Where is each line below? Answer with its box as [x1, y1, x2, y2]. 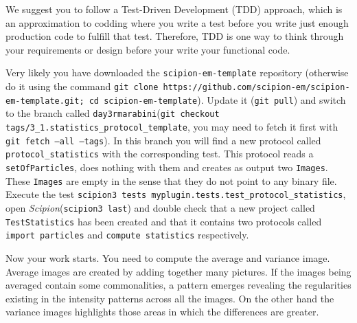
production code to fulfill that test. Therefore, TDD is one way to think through [5, 29, 344, 43]
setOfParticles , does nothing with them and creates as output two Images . [5, 159, 328, 174]
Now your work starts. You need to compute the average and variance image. [5, 250, 330, 265]
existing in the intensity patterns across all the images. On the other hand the [5, 291, 334, 305]
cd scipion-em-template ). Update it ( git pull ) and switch [89, 92, 346, 107]
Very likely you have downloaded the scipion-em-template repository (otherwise [5, 65, 349, 80]
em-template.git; [5, 96, 84, 106]
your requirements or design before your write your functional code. [5, 42, 290, 56]
